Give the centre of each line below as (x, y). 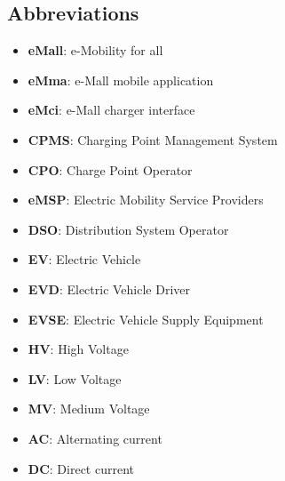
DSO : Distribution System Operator (128, 229)
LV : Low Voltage (75, 378)
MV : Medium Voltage (89, 409)
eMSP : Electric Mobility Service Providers (146, 200)
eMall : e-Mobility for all (95, 50)
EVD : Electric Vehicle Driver (109, 289)
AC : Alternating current (95, 438)
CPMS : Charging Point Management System (153, 139)
